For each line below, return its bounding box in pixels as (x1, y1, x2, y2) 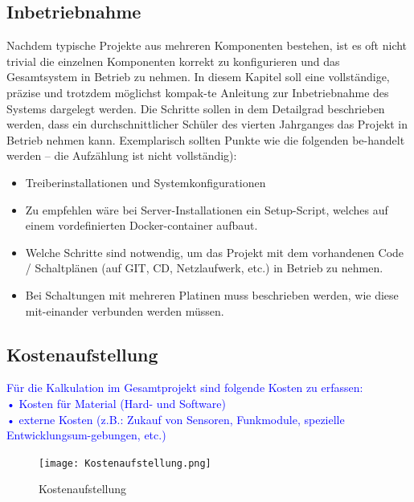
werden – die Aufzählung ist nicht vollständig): (6, 147, 237, 164)
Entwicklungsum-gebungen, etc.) (6, 426, 166, 443)
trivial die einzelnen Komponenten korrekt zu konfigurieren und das (6, 52, 340, 69)
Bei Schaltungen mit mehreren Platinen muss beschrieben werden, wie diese (25, 286, 399, 303)
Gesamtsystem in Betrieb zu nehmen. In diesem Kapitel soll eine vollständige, (6, 68, 390, 85)
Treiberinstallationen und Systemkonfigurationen (25, 173, 266, 190)
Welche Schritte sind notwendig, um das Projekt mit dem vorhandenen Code (25, 243, 404, 260)
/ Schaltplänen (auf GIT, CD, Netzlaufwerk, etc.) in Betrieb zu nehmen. (25, 259, 383, 276)
